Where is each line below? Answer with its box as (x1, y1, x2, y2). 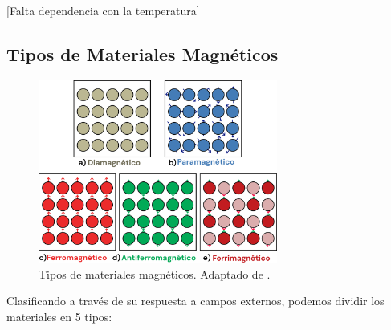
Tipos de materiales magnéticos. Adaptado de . (39, 265, 271, 282)
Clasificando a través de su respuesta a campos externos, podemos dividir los (6, 292, 385, 309)
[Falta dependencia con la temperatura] (6, 2, 200, 18)
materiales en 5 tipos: (6, 308, 112, 324)
